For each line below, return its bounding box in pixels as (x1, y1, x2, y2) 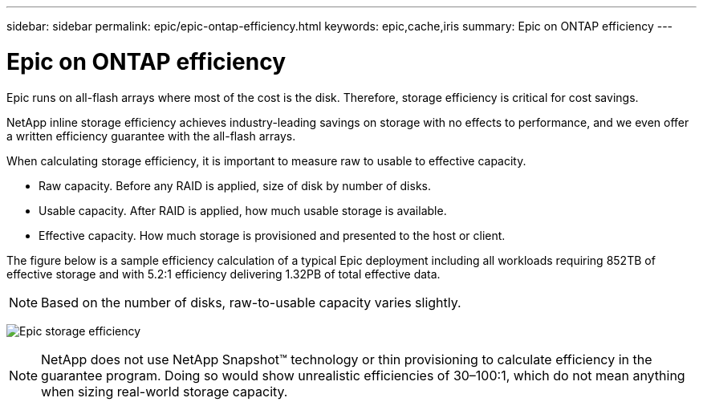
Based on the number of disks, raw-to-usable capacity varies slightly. (41, 294, 461, 311)
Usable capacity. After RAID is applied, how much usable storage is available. (39, 203, 447, 217)
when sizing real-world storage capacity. (41, 383, 288, 400)
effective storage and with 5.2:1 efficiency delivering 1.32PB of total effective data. (6, 266, 441, 281)
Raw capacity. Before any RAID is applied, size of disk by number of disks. (39, 178, 431, 193)
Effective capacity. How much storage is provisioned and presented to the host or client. (39, 228, 506, 242)
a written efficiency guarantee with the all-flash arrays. (6, 128, 296, 143)
